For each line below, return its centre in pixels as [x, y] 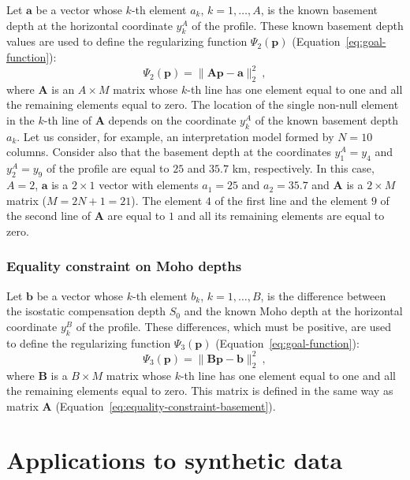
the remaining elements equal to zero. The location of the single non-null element [203, 104]
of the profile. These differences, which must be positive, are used [234, 326]
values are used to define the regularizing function [127, 41]
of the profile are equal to [108, 168]
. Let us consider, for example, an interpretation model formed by [175, 136]
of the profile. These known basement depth [298, 25]
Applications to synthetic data [175, 460]
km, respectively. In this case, [303, 168]
